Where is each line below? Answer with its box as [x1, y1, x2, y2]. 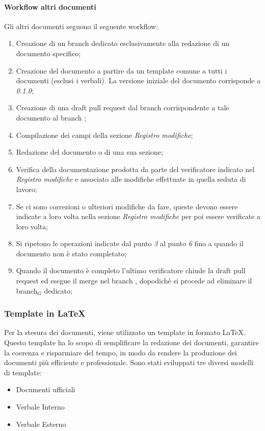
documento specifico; [16, 47, 81, 58]
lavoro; [16, 183, 37, 194]
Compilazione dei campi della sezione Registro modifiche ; [16, 129, 193, 140]
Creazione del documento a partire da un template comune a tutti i [16, 65, 227, 76]
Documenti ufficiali [16, 384, 75, 395]
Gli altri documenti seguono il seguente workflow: [4, 20, 158, 31]
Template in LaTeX [4, 307, 86, 320]
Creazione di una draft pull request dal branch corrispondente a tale [16, 102, 229, 113]
